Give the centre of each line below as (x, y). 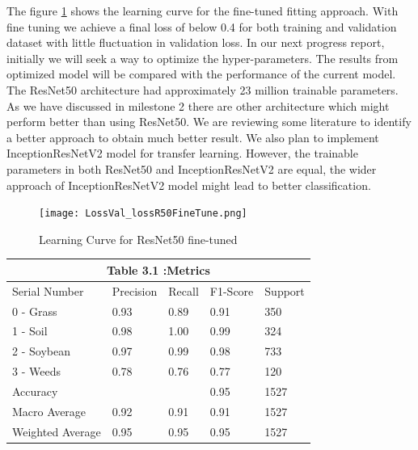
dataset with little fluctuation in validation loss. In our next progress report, (196, 42)
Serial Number (48, 290)
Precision (135, 290)
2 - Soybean (41, 351)
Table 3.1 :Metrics (158, 269)
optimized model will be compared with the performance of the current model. (201, 74)
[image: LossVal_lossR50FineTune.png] (143, 214)
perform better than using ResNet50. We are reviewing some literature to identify (209, 122)
